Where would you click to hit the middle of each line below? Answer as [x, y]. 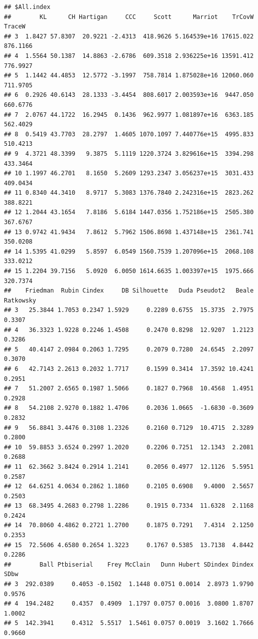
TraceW [15, 27]
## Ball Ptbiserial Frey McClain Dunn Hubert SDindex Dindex [129, 564]
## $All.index [27, 7]
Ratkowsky [20, 300]
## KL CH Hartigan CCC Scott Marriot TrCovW [129, 17]
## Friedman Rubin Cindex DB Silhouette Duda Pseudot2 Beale [129, 291]
